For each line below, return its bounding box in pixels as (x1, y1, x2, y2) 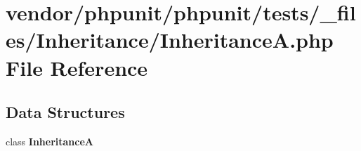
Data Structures (6, 101, 125, 123)
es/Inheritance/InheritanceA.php (6, 25, 334, 54)
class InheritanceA (6, 133, 94, 148)
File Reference (6, 53, 148, 81)
